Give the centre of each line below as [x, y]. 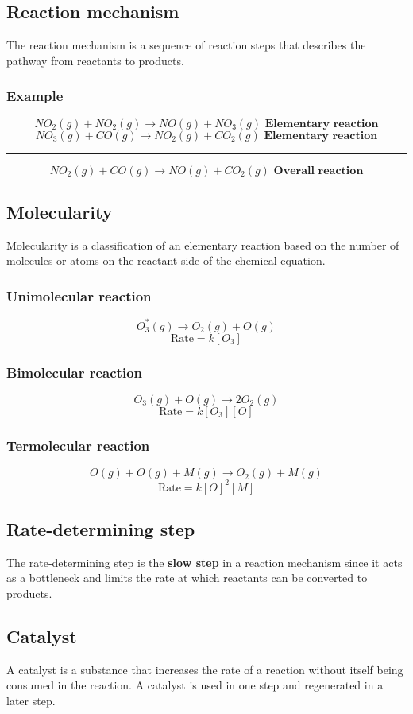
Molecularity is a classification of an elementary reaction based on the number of [203, 244]
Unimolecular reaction [79, 295]
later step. [31, 701]
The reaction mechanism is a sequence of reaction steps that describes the [186, 45]
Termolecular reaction [78, 445]
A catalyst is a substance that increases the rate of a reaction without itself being [205, 669]
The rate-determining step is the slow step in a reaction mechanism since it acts [205, 562]
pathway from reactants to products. [95, 60]
